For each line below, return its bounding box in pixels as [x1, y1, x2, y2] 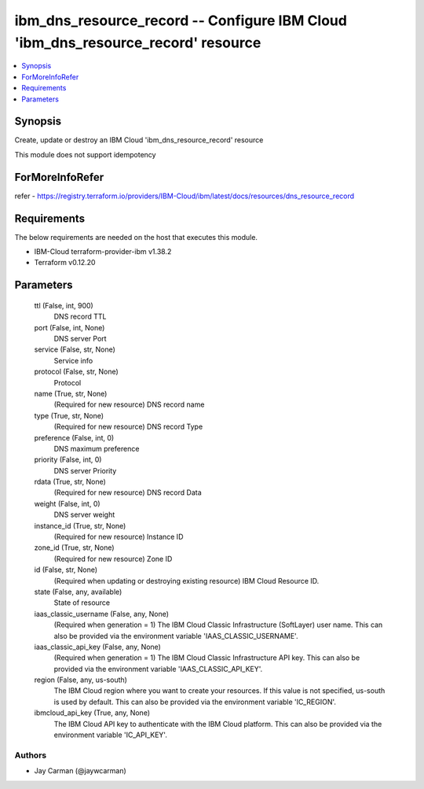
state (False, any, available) [34, 587, 122, 596]
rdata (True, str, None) [34, 477, 106, 487]
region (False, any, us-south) [34, 675, 127, 684]
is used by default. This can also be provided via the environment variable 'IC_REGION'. [53, 697, 337, 706]
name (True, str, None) [34, 389, 108, 398]
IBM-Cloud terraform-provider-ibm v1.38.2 [34, 247, 172, 256]
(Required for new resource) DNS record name [53, 400, 205, 409]
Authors [14, 750, 47, 761]
